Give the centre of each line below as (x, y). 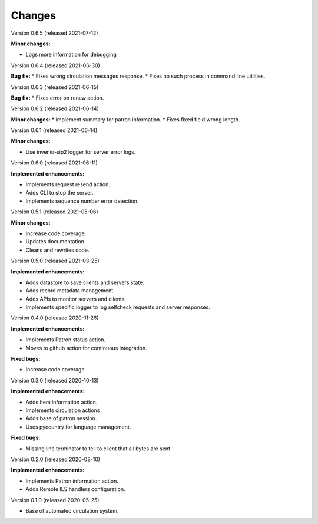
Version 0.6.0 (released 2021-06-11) (54, 163)
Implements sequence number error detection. (82, 201)
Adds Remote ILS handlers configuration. (75, 489)
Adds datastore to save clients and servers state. (85, 282)
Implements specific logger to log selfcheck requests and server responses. (118, 307)
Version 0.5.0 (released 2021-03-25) (55, 261)
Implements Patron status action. (66, 340)
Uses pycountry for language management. (78, 427)
